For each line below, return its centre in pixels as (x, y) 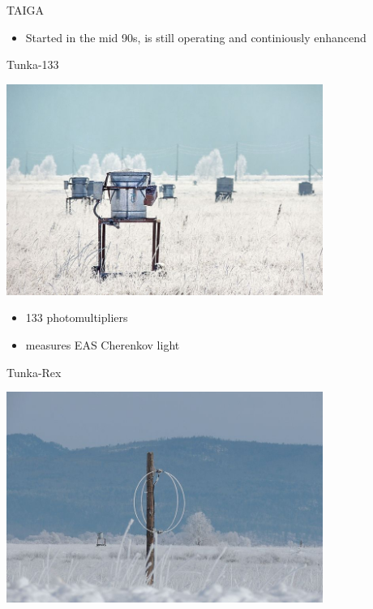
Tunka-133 (33, 64)
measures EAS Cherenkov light (103, 344)
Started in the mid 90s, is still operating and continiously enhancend (196, 37)
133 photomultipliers (77, 317)
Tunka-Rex (34, 372)
